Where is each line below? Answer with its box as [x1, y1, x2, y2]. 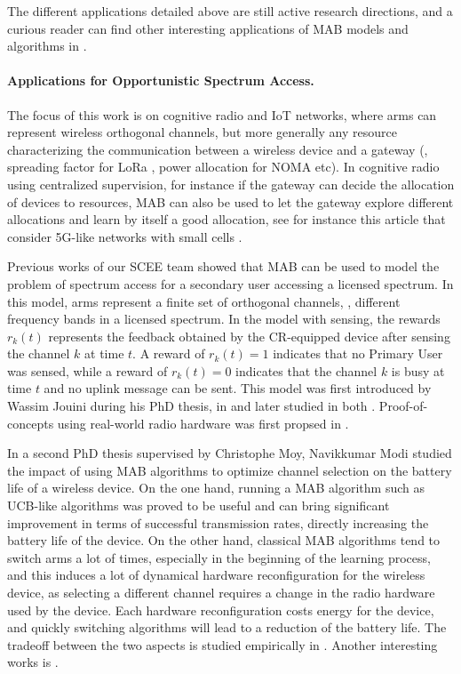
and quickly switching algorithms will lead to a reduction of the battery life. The [7, 618, 447, 637]
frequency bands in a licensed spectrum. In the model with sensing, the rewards [7, 309, 441, 328]
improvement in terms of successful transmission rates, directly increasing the [7, 513, 429, 532]
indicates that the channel [235, 361, 378, 380]
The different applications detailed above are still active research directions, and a [7, 2, 453, 20]
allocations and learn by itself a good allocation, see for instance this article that [7, 210, 446, 229]
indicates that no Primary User [273, 344, 443, 363]
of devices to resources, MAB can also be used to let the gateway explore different [7, 192, 454, 211]
